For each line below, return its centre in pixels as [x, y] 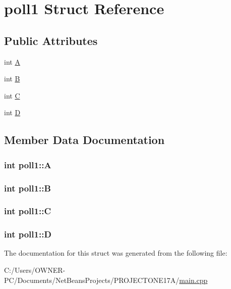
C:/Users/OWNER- [35, 270]
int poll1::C [27, 211]
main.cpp [193, 280]
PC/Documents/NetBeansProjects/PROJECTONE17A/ [92, 280]
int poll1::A [28, 164]
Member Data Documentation [84, 140]
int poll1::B [27, 188]
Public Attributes [51, 40]
